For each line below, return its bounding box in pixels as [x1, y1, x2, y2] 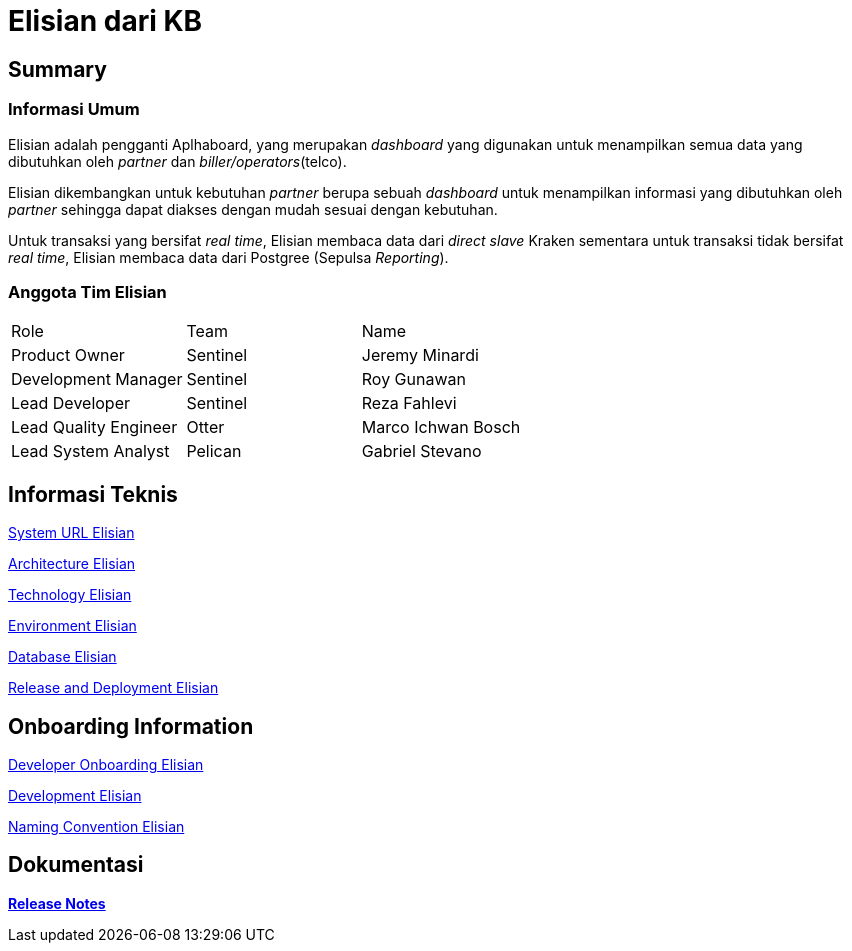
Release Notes [8, 894, 106, 912]
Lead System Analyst [11, 441, 170, 462]
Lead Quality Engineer [11, 417, 178, 438]
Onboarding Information [8, 713, 254, 739]
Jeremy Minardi [361, 345, 479, 366]
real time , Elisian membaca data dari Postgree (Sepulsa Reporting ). [8, 248, 449, 266]
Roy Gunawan [361, 369, 466, 390]
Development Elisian [8, 786, 142, 804]
